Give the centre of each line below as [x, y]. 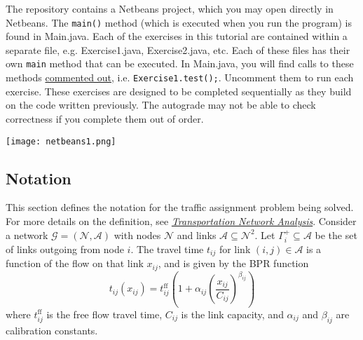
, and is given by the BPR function [233, 263]
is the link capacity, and [232, 314]
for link [235, 249]
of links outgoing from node [65, 249]
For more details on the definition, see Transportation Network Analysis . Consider [181, 220]
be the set [336, 234]
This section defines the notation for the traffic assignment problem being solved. [180, 207]
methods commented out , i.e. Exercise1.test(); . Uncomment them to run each [180, 77]
